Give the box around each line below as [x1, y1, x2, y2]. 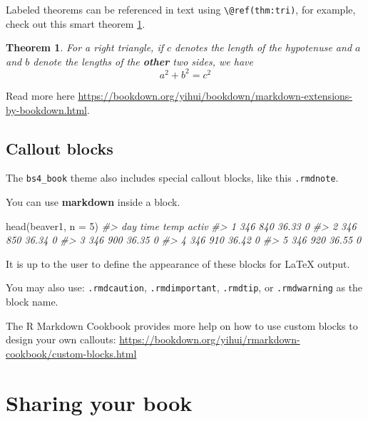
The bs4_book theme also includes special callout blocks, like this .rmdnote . [6, 170, 339, 185]
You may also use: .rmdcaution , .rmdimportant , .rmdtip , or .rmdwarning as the [6, 280, 363, 295]
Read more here [6, 88, 75, 103]
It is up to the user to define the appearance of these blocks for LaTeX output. [6, 256, 350, 271]
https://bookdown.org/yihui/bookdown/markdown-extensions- [78, 88, 352, 103]
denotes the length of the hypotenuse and [175, 40, 352, 55]
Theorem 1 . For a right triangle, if [6, 40, 163, 55]
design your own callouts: [6, 332, 116, 347]
